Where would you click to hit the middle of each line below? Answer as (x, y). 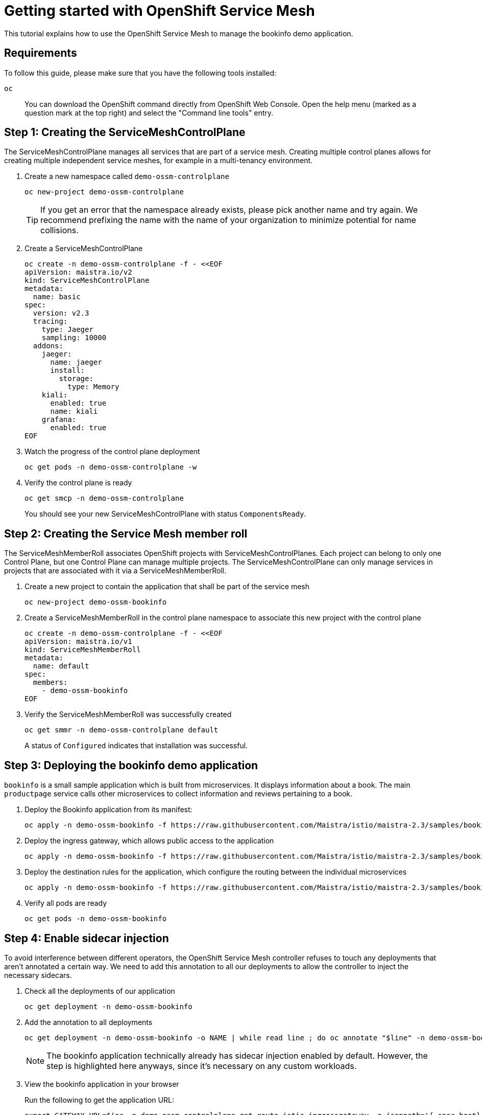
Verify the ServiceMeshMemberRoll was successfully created (128, 715)
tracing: (50, 321)
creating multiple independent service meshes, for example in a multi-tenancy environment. (159, 161)
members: (50, 683)
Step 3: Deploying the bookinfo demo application (131, 765)
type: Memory (93, 387)
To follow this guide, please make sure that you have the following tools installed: (140, 73)
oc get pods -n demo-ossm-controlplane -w (111, 467)
